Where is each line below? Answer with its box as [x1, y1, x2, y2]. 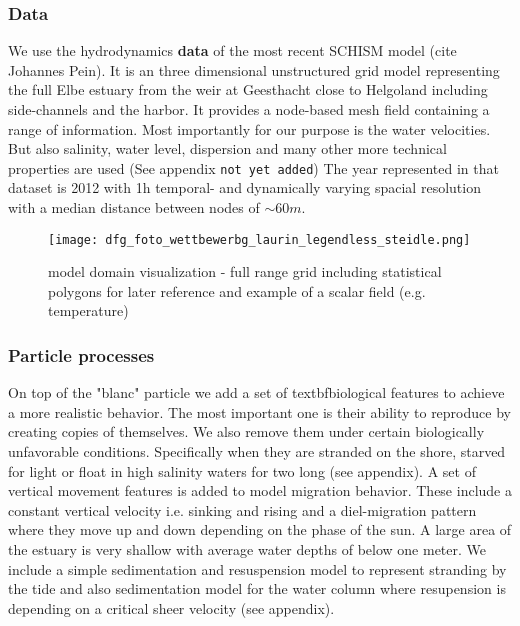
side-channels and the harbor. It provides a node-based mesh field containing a [8, 99, 490, 119]
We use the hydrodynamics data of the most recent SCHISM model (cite [8, 40, 457, 61]
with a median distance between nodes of [8, 197, 260, 218]
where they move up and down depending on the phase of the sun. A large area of [8, 519, 512, 540]
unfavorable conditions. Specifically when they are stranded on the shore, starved [8, 441, 506, 462]
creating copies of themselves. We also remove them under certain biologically [8, 421, 485, 442]
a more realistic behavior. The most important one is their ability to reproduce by [8, 401, 511, 422]
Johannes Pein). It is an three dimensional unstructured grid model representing [8, 59, 500, 80]
